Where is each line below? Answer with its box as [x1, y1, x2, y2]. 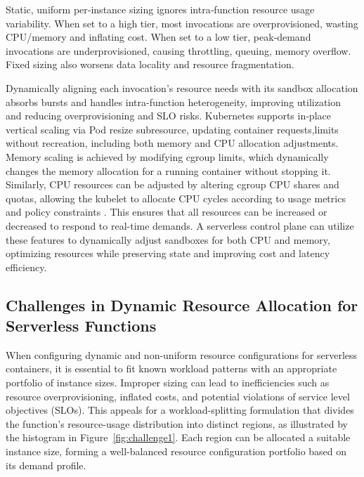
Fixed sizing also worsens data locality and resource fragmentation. [6, 57, 294, 72]
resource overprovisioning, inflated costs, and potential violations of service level [6, 388, 350, 403]
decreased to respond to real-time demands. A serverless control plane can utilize [6, 218, 354, 233]
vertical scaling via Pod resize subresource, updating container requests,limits [6, 122, 339, 136]
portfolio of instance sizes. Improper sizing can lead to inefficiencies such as [6, 375, 330, 390]
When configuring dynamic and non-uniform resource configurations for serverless [6, 347, 358, 362]
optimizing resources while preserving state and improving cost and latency [6, 246, 330, 261]
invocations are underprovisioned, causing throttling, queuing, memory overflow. [6, 43, 351, 58]
